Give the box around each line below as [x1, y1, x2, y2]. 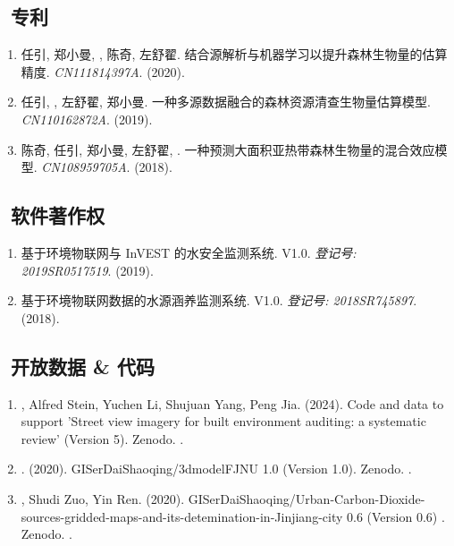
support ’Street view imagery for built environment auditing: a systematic [21, 412, 426, 431]
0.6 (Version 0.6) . [347, 507, 445, 525]
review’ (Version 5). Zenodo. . [21, 429, 184, 448]
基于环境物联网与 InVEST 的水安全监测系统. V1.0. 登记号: [21, 243, 357, 261]
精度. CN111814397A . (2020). [21, 62, 185, 81]
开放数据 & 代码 [11, 352, 155, 380]
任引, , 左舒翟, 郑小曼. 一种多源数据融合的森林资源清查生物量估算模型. [21, 92, 431, 111]
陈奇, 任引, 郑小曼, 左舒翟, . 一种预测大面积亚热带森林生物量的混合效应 [21, 140, 435, 158]
